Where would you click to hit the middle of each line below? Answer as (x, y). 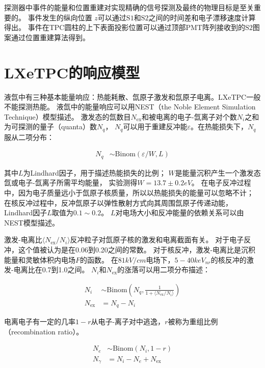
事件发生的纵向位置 (60, 17)
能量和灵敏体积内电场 (40, 259)
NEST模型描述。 (32, 222)
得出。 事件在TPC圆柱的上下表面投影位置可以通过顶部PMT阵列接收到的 (125, 27)
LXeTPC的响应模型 (72, 72)
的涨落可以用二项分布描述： (164, 270)
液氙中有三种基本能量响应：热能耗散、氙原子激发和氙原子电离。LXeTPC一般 (132, 96)
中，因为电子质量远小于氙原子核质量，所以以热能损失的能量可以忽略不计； (129, 192)
